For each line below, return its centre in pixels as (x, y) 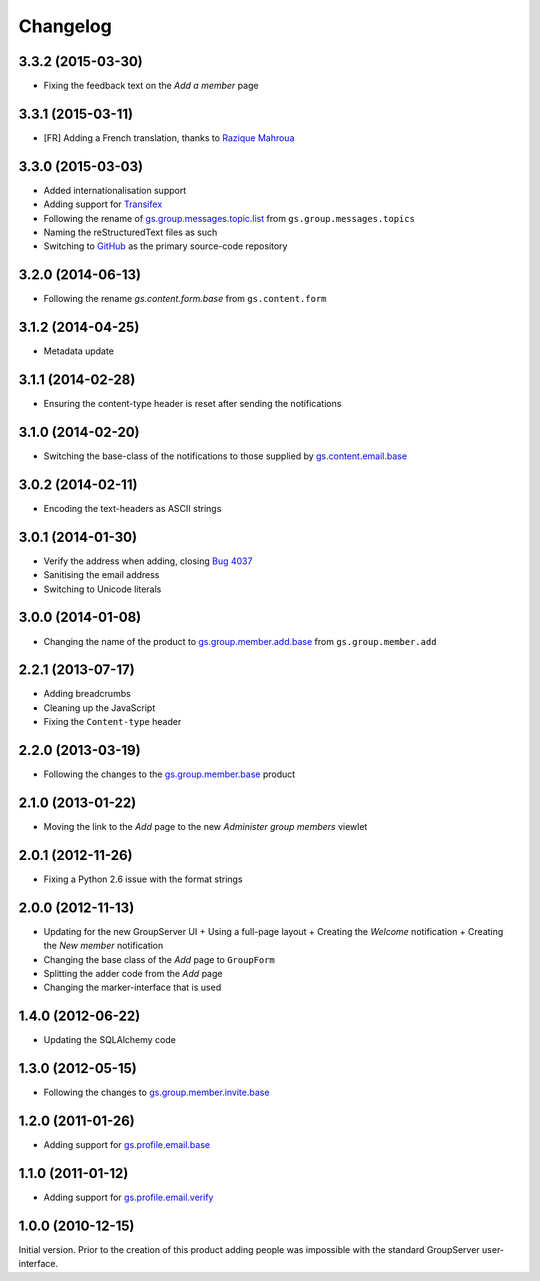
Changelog (65, 26)
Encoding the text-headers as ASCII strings (132, 508)
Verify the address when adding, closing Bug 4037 (148, 561)
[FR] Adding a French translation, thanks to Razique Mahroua (169, 137)
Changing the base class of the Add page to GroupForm (159, 959)
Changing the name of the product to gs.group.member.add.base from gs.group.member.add (240, 641)
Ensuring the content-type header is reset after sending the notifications (192, 404)
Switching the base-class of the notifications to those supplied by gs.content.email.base (225, 456)
